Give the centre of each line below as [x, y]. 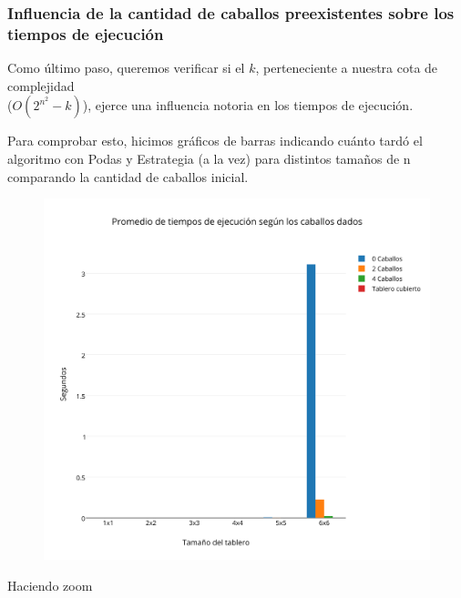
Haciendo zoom [50, 585]
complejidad [41, 85]
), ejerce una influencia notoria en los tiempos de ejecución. [248, 105]
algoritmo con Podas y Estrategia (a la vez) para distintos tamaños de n [209, 158]
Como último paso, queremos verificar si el [126, 68]
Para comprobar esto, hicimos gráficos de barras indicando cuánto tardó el [215, 141]
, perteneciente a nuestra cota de [347, 68]
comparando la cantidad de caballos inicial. [128, 176]
